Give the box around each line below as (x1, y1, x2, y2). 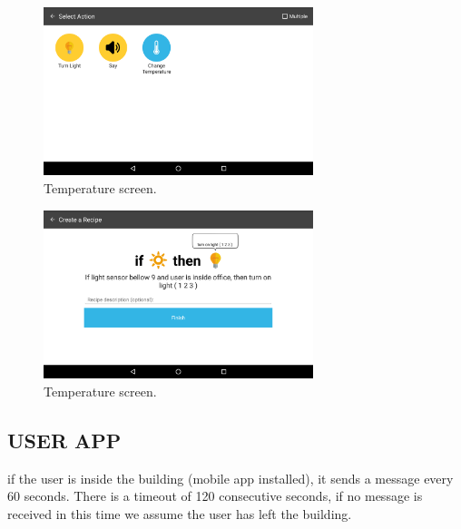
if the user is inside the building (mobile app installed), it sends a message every (7, 468, 454, 487)
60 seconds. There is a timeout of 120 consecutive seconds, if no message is (7, 486, 423, 505)
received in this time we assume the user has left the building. (7, 504, 352, 523)
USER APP (7, 426, 122, 454)
